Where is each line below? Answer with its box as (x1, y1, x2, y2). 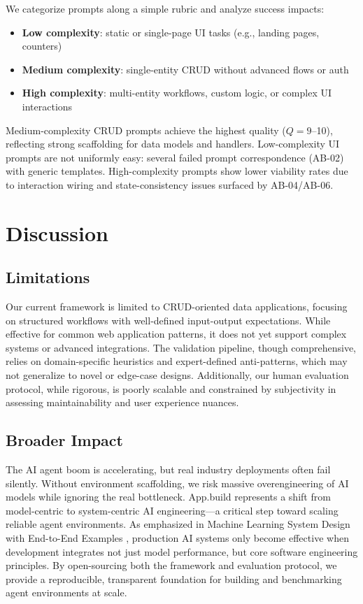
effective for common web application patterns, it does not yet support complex (6, 326, 347, 341)
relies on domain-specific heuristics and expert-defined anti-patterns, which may (6, 354, 348, 368)
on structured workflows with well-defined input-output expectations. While (6, 312, 331, 327)
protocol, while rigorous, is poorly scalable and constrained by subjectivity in (6, 381, 336, 396)
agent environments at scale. (6, 585, 127, 600)
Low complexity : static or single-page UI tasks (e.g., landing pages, (22, 24, 320, 39)
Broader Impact (6, 429, 123, 451)
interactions (22, 99, 73, 113)
